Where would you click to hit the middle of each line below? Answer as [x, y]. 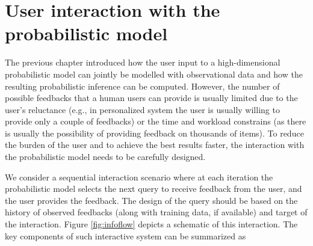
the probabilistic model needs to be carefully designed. [105, 157]
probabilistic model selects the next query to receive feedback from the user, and [153, 189]
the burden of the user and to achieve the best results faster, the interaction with [155, 145]
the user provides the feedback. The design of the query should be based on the [151, 200]
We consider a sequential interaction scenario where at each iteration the [139, 177]
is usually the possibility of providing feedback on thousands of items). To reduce [154, 133]
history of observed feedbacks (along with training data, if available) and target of [156, 212]
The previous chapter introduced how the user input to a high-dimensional [143, 62]
